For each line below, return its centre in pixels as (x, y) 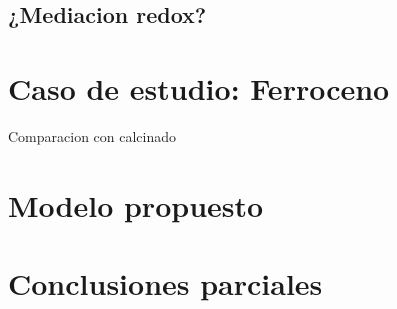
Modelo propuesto (136, 204)
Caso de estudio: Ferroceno (199, 87)
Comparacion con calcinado (92, 135)
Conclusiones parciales (165, 283)
